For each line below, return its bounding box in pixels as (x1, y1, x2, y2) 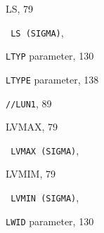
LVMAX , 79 (6, 119, 58, 134)
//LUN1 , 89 (6, 95, 52, 110)
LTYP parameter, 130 (6, 48, 94, 63)
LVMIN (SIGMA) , (11, 190, 79, 205)
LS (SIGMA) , (11, 25, 64, 39)
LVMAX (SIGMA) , (11, 142, 79, 157)
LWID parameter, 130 (6, 213, 94, 228)
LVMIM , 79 (6, 166, 56, 181)
